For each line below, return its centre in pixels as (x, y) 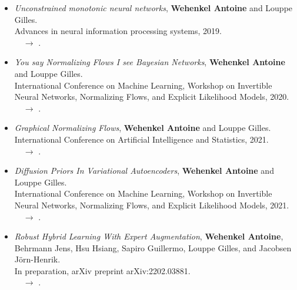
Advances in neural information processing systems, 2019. (118, 31)
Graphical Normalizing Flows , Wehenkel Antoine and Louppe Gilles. (143, 128)
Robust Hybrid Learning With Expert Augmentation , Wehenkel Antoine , (149, 236)
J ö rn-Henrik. (37, 259)
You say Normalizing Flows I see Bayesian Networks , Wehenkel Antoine (150, 62)
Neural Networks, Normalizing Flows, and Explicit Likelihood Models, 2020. (152, 97)
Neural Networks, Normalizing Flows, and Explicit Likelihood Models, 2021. (152, 205)
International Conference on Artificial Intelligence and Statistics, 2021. (141, 139)
